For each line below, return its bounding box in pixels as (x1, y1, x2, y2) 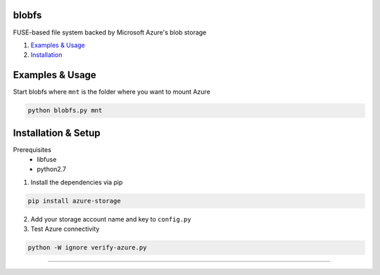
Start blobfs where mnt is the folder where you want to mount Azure (13, 88, 210, 96)
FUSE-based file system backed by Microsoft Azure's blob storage (13, 28, 207, 37)
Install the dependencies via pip (30, 178, 123, 186)
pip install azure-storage (27, 197, 121, 205)
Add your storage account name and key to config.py (30, 215, 191, 223)
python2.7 (37, 165, 67, 174)
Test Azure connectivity (30, 225, 100, 234)
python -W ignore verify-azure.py (27, 243, 147, 252)
